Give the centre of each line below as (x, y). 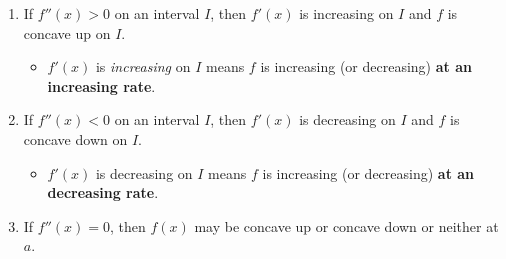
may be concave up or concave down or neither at (346, 225)
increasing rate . (101, 85)
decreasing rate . (103, 192)
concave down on (75, 138)
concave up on (67, 32)
